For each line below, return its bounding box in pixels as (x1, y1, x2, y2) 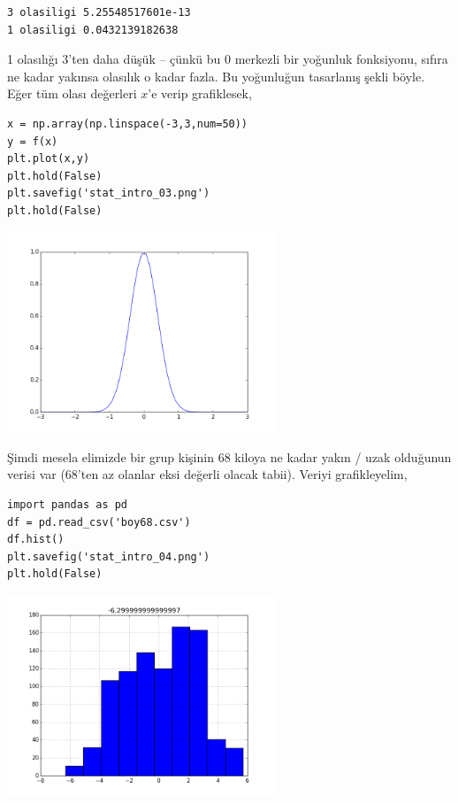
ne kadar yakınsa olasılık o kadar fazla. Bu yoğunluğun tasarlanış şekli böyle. (7, 66, 425, 85)
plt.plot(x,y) (7, 152, 90, 166)
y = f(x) (7, 135, 58, 148)
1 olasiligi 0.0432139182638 (7, 23, 179, 36)
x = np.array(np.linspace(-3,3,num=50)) (7, 117, 248, 130)
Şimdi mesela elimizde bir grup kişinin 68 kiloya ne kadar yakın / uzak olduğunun (7, 447, 452, 466)
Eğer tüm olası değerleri (7, 84, 137, 103)
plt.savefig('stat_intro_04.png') (7, 550, 210, 563)
